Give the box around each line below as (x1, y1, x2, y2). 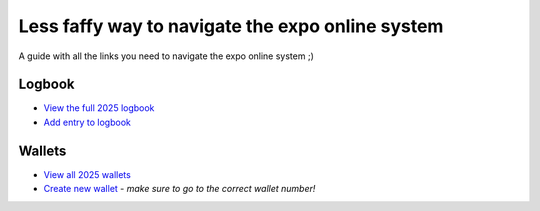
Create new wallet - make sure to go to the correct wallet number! (43, 183, 316, 195)
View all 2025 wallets (43, 168, 132, 180)
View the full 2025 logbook (43, 102, 155, 114)
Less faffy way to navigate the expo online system (18, 15, 444, 37)
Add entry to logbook (43, 116, 132, 128)
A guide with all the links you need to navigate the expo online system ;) (18, 50, 314, 62)
